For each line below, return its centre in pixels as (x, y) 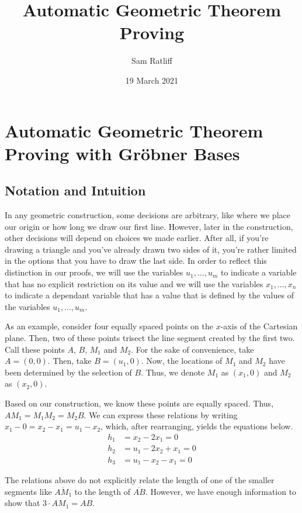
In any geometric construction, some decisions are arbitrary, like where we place (147, 215)
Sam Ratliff (152, 61)
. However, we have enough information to (221, 491)
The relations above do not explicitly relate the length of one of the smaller (140, 480)
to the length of (103, 491)
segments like (28, 491)
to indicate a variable (258, 272)
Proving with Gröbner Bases (122, 153)
